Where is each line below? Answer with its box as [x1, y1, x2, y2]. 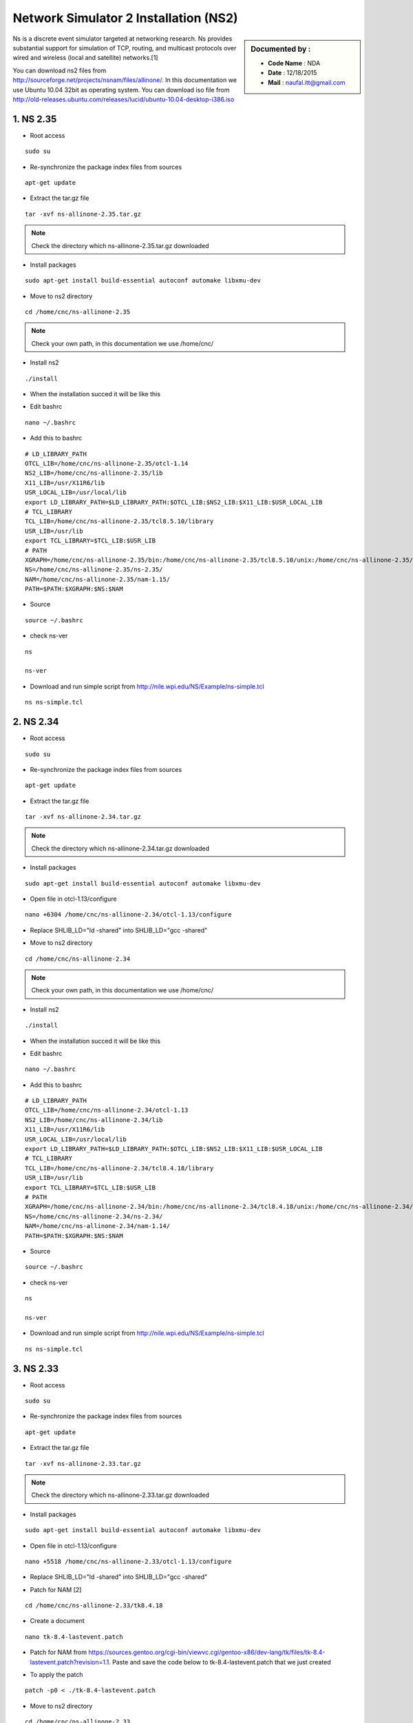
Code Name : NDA [268, 59, 321, 67]
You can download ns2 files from [12, 66, 107, 74]
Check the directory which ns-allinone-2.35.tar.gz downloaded [31, 241, 209, 249]
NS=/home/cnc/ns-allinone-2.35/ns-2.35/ [25, 566, 163, 573]
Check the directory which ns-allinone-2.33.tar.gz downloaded [31, 1491, 210, 1499]
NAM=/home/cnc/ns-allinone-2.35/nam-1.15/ [25, 575, 171, 583]
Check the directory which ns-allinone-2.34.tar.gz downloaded [31, 844, 210, 853]
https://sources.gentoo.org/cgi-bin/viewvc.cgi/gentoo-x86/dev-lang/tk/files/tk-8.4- [88, 1648, 326, 1657]
